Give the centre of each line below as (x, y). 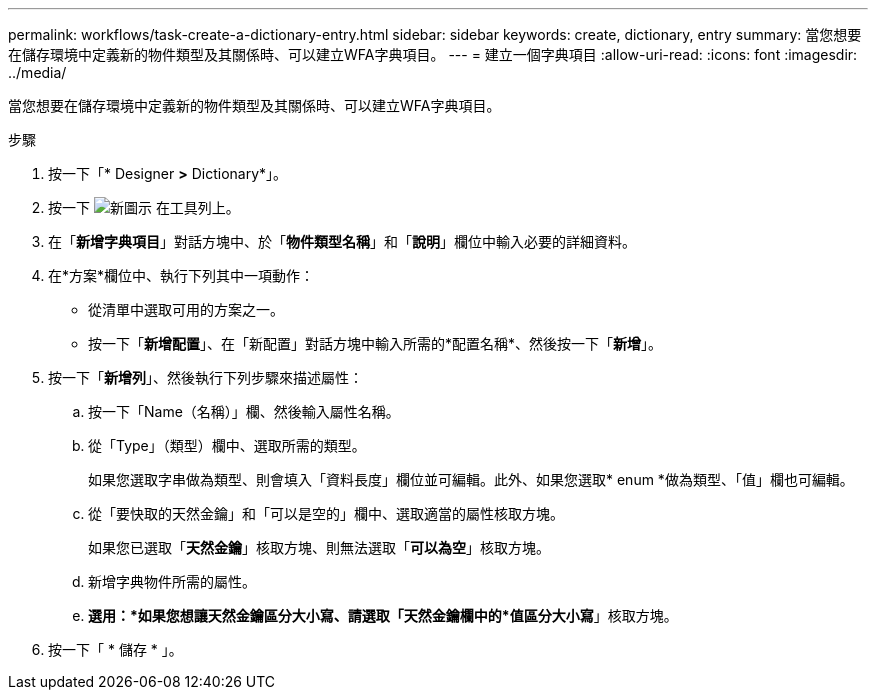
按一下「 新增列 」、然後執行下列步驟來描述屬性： (205, 377)
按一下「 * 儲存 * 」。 (115, 649)
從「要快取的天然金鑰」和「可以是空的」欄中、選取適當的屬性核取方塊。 (326, 513)
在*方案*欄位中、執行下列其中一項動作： (181, 275)
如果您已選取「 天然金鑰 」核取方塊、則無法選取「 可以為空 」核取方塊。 (319, 547)
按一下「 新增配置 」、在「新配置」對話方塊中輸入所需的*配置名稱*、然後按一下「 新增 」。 (375, 343)
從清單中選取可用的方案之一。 (186, 309)
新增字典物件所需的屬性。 (172, 581)
